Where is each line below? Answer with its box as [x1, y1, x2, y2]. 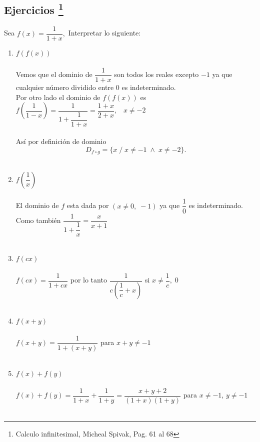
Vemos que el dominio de [15, 69, 92, 79]
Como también [15, 214, 61, 225]
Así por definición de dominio [15, 136, 106, 146]
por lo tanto [70, 274, 107, 285]
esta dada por [66, 200, 109, 210]
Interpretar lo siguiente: [68, 27, 141, 38]
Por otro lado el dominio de [15, 91, 100, 102]
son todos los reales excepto [114, 69, 199, 79]
